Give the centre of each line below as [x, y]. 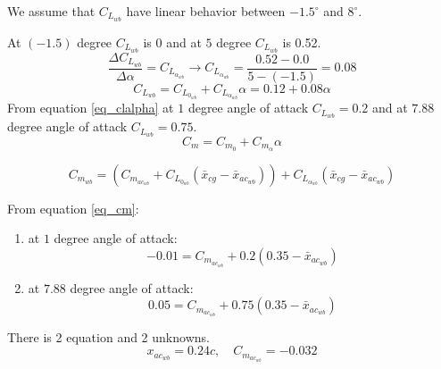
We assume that [51, 11]
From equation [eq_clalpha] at [91, 108]
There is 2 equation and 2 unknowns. [108, 336]
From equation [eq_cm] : [73, 208]
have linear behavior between [206, 11]
